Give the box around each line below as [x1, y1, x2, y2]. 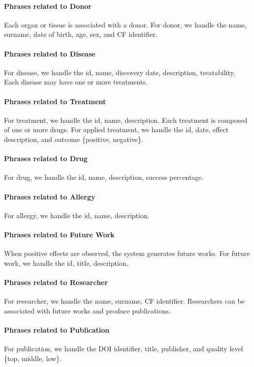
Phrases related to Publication [4, 324, 110, 335]
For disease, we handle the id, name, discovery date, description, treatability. [4, 67, 235, 77]
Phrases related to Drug [4, 153, 88, 164]
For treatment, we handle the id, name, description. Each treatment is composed [4, 114, 248, 125]
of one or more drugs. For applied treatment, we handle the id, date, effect [4, 124, 229, 135]
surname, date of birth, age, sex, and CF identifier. [4, 29, 158, 39]
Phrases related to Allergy [4, 191, 95, 201]
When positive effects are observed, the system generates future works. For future [4, 248, 250, 258]
